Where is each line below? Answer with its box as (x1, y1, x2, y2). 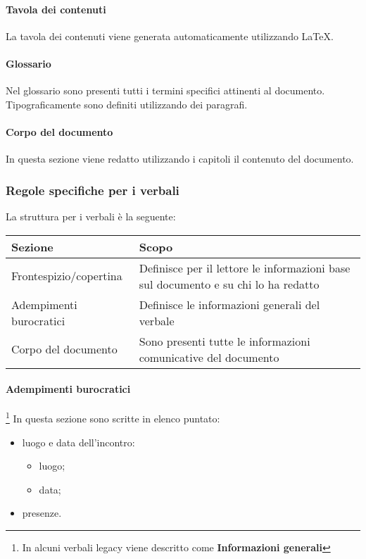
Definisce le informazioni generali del (139, 296, 320, 313)
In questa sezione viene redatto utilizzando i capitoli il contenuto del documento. (6, 151, 354, 166)
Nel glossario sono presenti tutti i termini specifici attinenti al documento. (6, 83, 325, 98)
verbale (139, 312, 175, 329)
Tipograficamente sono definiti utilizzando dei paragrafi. (6, 96, 248, 111)
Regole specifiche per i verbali (6, 181, 179, 199)
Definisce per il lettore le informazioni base (139, 259, 351, 276)
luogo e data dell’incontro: (22, 434, 135, 449)
